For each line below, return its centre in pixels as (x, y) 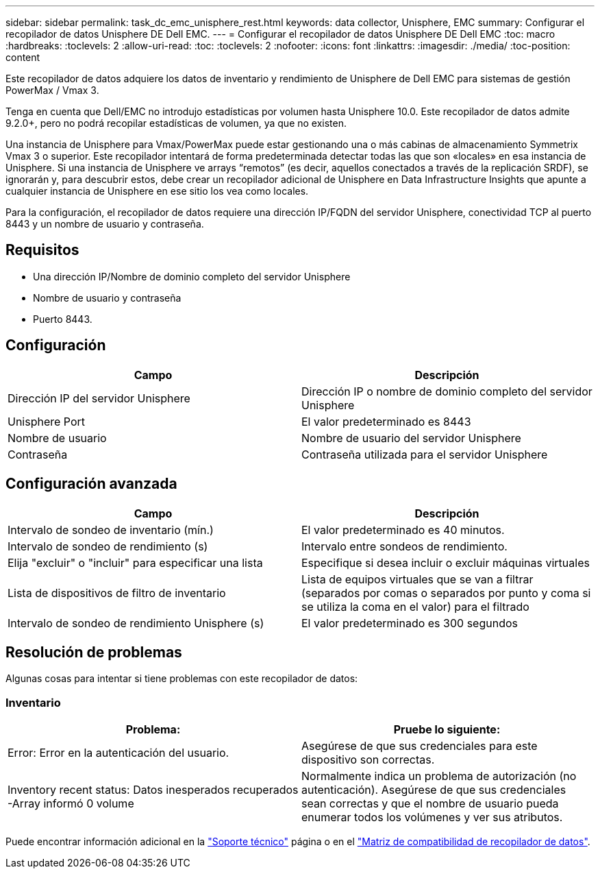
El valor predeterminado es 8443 (386, 421)
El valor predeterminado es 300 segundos (410, 623)
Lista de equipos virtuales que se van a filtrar (417, 579)
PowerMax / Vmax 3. (52, 90)
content (23, 57)
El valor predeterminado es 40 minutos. (403, 530)
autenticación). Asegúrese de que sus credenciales (434, 790)
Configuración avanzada (91, 484)
